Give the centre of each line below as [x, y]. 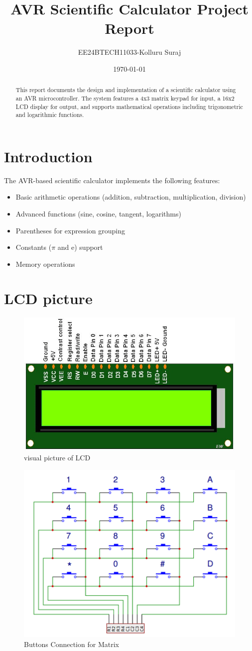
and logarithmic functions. [50, 115]
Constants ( [34, 247]
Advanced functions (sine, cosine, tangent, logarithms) [98, 214]
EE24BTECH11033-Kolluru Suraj [129, 52]
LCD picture [48, 298]
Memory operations [45, 264]
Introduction [48, 156]
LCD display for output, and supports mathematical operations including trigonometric [129, 106]
